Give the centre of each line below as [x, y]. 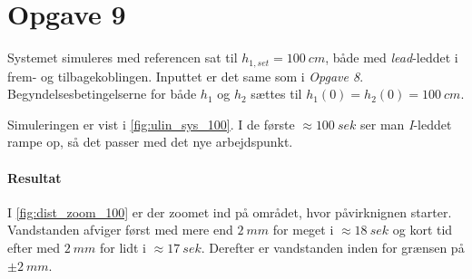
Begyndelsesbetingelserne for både [102, 94]
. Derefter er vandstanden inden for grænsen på [333, 247]
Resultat [34, 177]
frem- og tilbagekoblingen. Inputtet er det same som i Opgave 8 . [186, 76]
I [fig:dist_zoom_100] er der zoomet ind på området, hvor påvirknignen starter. [230, 212]
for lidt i [123, 247]
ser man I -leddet [406, 124]
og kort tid [423, 230]
